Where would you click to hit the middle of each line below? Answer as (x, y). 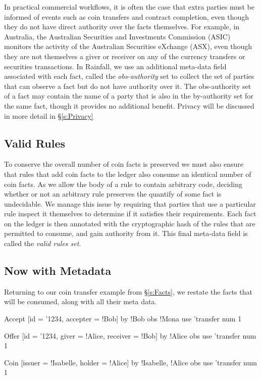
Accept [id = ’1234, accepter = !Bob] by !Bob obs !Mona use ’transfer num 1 (123, 319)
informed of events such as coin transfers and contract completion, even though (127, 16)
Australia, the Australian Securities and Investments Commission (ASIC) (117, 36)
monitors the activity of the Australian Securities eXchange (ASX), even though (128, 46)
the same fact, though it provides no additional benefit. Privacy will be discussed (129, 105)
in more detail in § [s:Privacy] (49, 115)
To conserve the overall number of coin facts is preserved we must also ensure (124, 164)
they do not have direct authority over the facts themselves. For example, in (122, 27)
